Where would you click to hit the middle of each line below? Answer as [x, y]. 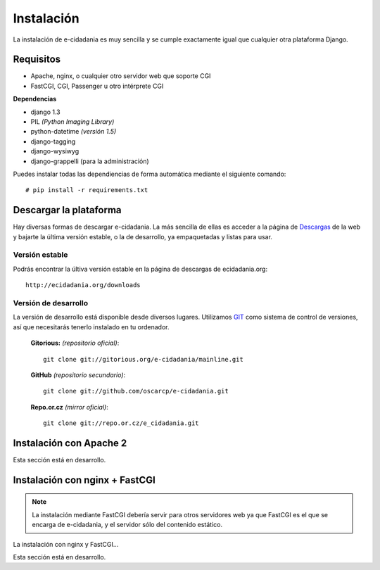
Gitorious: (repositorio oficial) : [75, 343]
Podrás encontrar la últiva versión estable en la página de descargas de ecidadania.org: [140, 269]
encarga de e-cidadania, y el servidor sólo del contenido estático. [127, 525]
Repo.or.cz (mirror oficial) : [69, 407]
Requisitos [37, 59]
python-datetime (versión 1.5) [74, 132]
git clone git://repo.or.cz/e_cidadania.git [121, 423]
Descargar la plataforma [68, 210]
